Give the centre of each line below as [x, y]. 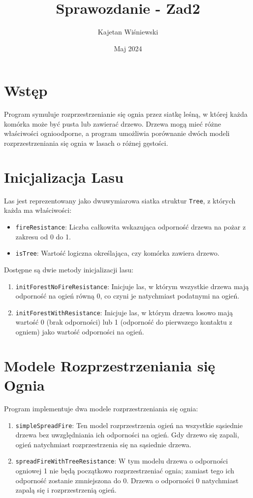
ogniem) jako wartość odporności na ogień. [80, 332]
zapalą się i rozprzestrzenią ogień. [66, 490]
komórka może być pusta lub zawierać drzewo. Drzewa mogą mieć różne [112, 123]
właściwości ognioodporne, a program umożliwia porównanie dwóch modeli [117, 133]
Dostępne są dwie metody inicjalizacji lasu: [69, 269]
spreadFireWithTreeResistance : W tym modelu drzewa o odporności [122, 461]
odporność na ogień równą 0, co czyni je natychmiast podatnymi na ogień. [127, 296]
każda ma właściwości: [38, 210]
